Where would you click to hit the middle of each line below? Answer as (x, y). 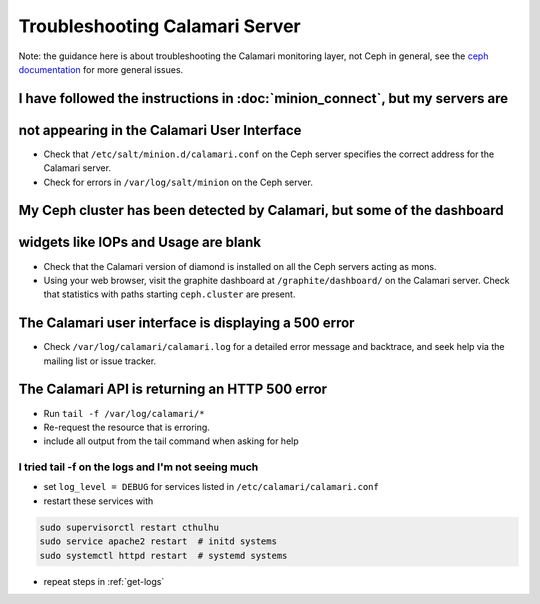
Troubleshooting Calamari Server (159, 26)
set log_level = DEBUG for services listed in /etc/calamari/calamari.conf (211, 487)
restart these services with (98, 501)
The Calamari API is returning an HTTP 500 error (173, 389)
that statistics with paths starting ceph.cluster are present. (169, 294)
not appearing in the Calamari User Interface (160, 130)
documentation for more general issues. (101, 69)
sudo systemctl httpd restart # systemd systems (163, 555)
